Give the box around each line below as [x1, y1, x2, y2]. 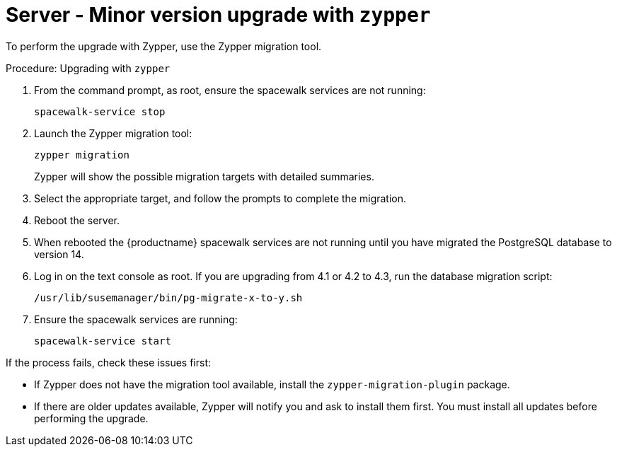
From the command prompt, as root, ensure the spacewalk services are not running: [34, 83, 426, 96]
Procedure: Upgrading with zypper [6, 62, 171, 74]
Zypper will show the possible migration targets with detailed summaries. [34, 170, 374, 182]
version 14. [34, 248, 84, 260]
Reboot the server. [34, 214, 120, 226]
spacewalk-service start [34, 335, 171, 347]
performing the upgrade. [34, 412, 149, 424]
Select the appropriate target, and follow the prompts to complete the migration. [34, 192, 407, 204]
